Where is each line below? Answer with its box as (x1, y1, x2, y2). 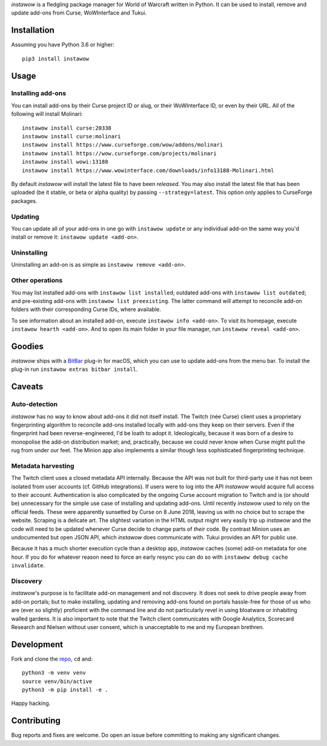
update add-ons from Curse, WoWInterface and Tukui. (11, 9, 147, 16)
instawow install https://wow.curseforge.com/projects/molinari (22, 150, 217, 157)
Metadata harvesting (11, 461, 74, 470)
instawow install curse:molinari (22, 133, 121, 140)
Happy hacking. (11, 700, 51, 707)
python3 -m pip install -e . (22, 686, 108, 693)
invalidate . (11, 562, 45, 569)
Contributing (11, 716, 61, 726)
